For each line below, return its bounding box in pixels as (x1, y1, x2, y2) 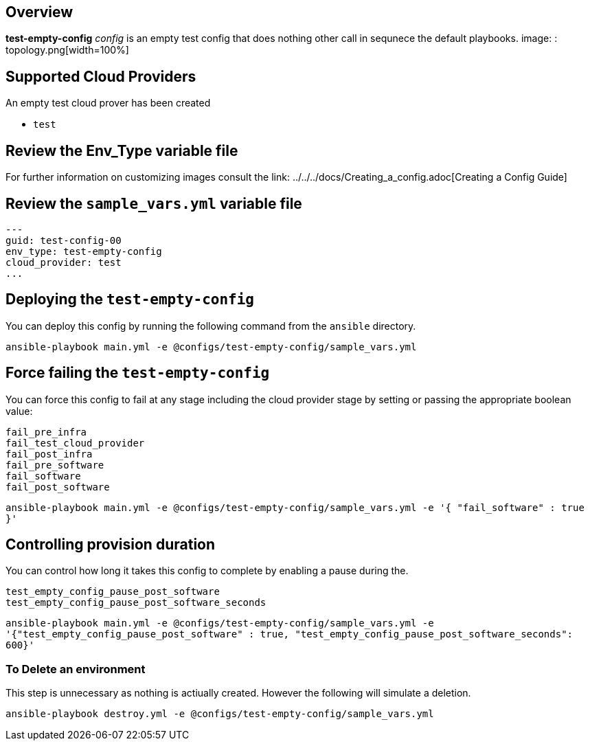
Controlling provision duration (5, 536, 216, 554)
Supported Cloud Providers (5, 67, 196, 85)
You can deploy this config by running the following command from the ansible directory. (5, 319, 416, 332)
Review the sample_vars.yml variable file (5, 194, 302, 212)
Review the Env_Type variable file (5, 142, 238, 159)
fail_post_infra (5, 448, 93, 460)
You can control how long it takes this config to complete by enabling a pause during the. (5, 565, 409, 577)
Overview (5, 3, 73, 21)
